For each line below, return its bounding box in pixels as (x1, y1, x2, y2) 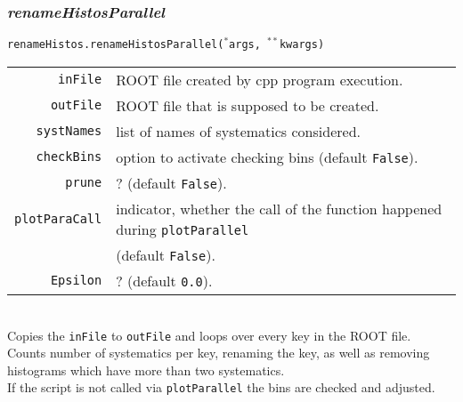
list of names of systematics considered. (116, 120, 361, 141)
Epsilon (50, 273, 102, 288)
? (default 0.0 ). (116, 269, 213, 291)
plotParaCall (14, 211, 102, 226)
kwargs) (279, 38, 325, 52)
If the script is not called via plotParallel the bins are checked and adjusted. (7, 378, 435, 397)
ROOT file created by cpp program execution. (116, 68, 403, 90)
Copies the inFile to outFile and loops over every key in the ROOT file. (7, 326, 411, 344)
